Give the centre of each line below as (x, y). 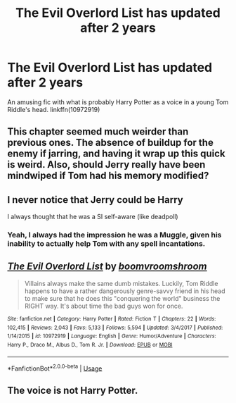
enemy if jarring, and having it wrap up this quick (117, 154)
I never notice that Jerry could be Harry (96, 200)
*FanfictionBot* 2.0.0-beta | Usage (55, 368)
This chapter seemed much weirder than (98, 132)
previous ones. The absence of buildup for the (111, 143)
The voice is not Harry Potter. (73, 390)
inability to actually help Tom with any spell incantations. (106, 244)
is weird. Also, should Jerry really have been (106, 165)
